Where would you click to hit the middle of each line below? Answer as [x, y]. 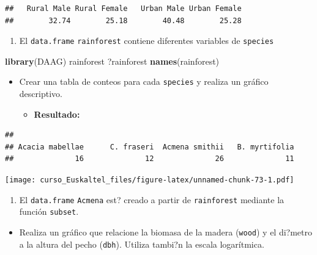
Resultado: [57, 114]
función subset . [49, 211]
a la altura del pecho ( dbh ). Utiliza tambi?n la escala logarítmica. [142, 244]
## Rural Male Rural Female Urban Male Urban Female [123, 9]
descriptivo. [41, 94]
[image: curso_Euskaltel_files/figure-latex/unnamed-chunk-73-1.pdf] [150, 180]
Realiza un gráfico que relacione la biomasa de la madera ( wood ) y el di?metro [166, 232]
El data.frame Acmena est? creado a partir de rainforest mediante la [152, 199]
